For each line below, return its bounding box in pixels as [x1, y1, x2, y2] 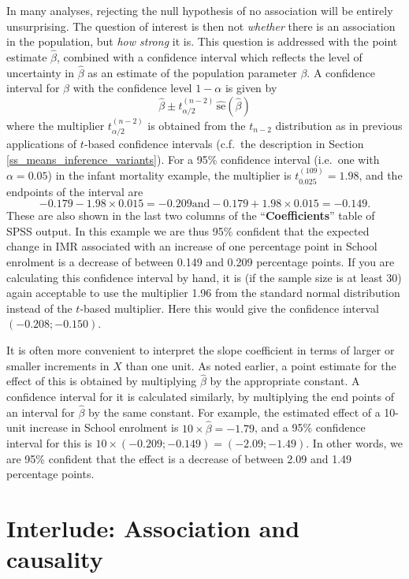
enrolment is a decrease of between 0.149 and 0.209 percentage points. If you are [6, 254, 395, 270]
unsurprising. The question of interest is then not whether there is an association [6, 17, 396, 34]
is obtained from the [147, 117, 246, 133]
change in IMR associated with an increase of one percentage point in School [6, 238, 377, 254]
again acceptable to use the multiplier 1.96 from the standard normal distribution [6, 284, 400, 301]
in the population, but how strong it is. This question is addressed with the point [6, 33, 398, 50]
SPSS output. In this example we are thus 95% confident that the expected [6, 222, 370, 239]
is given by [225, 80, 277, 96]
